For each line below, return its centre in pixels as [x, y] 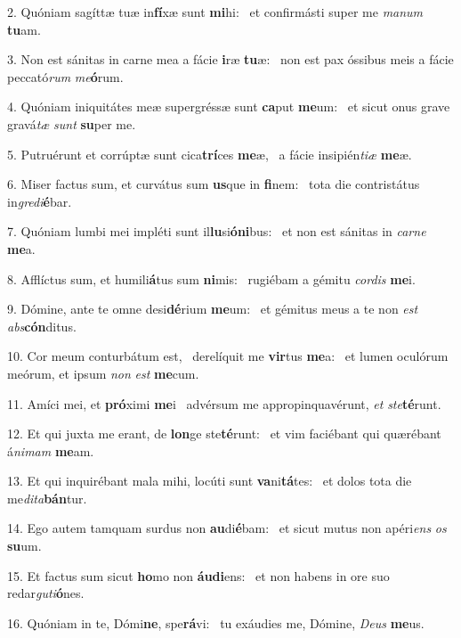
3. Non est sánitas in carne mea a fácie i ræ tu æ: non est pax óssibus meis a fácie [230, 59]
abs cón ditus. [42, 326]
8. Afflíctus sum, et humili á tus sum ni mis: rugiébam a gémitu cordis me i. [211, 278]
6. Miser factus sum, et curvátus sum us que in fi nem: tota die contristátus [214, 184]
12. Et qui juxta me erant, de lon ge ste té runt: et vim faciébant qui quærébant [224, 434]
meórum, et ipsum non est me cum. [103, 373]
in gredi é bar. [40, 201]
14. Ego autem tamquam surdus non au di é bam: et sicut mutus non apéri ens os [227, 528]
